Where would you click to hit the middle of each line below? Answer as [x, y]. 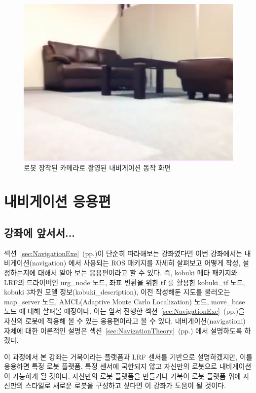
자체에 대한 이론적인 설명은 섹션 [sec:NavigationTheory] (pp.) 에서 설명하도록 [123, 330]
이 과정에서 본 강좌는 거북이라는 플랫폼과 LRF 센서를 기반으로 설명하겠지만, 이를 [128, 356]
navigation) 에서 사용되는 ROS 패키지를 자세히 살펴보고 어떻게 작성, [136, 263]
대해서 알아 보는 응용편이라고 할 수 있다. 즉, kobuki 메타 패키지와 [138, 272]
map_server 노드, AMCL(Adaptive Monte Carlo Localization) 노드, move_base [125, 301]
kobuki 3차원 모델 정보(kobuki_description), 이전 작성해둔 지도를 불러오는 [117, 292]
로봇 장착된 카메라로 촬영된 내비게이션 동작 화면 [97, 167]
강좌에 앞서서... [40, 232]
